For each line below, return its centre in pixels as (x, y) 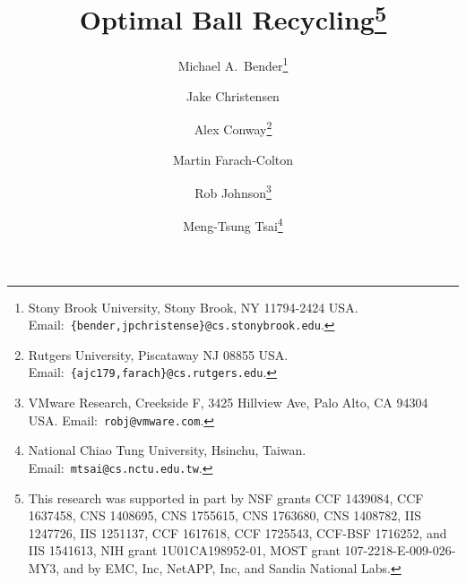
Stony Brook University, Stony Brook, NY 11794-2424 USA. (193, 307)
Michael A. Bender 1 (233, 64)
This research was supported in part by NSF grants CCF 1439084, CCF (226, 497)
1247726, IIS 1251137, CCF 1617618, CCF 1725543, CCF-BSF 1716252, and (237, 532)
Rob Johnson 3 (233, 191)
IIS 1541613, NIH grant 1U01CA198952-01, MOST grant (184, 550)
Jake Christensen (233, 95)
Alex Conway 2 (233, 128)
